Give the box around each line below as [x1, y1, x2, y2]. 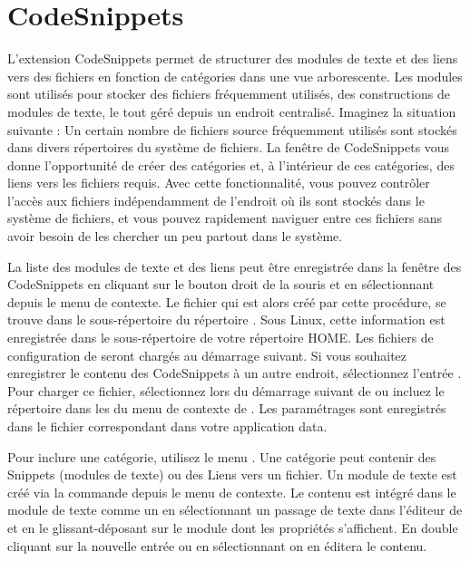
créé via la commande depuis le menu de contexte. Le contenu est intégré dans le [7, 482, 456, 501]
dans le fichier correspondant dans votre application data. [7, 417, 328, 435]
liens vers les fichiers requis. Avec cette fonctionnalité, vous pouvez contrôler [7, 173, 430, 192]
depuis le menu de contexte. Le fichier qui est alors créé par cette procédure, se [7, 292, 446, 311]
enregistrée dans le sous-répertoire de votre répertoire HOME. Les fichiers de [7, 328, 434, 347]
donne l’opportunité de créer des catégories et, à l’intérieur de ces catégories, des [7, 155, 455, 174]
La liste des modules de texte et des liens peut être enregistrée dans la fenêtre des [7, 256, 462, 276]
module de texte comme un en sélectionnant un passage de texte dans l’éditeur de [7, 500, 463, 519]
